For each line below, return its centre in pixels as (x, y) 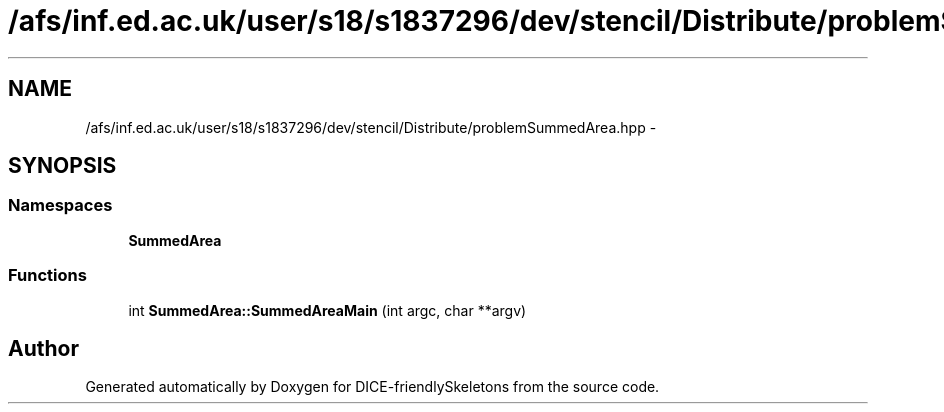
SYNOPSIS (62, 166)
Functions (47, 275)
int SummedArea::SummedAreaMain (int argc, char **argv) (327, 310)
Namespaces (60, 205)
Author (43, 348)
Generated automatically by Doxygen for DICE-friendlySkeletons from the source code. (372, 387)
